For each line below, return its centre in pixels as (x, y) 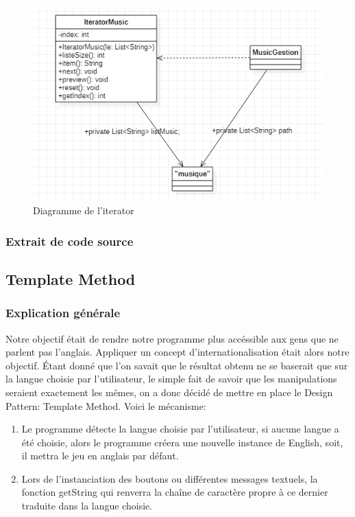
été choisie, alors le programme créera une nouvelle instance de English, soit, (182, 442)
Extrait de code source (70, 241)
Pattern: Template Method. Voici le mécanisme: (106, 405)
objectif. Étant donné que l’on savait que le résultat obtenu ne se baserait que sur (177, 365)
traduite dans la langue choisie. (87, 506)
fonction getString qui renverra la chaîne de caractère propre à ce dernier (175, 492)
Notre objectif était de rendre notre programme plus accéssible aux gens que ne (172, 338)
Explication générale (63, 313)
